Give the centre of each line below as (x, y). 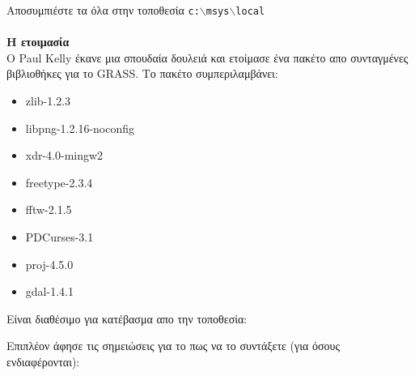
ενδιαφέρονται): (43, 361)
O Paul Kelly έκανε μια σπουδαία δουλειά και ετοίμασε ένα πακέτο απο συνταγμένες (207, 57)
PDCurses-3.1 (59, 237)
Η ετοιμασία (38, 42)
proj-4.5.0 (49, 264)
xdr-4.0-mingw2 (64, 155)
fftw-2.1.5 (49, 209)
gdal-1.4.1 (49, 291)
